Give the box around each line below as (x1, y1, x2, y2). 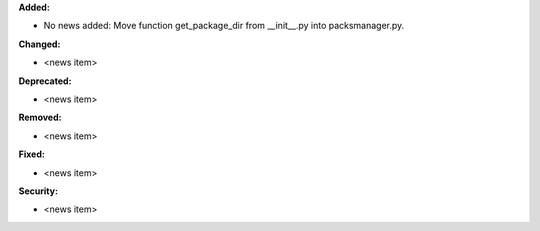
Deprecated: (18, 75, 72, 87)
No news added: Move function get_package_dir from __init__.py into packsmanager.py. (43, 20, 405, 32)
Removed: (18, 111, 62, 124)
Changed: (18, 38, 61, 50)
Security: (18, 185, 59, 197)
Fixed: (18, 148, 45, 160)
